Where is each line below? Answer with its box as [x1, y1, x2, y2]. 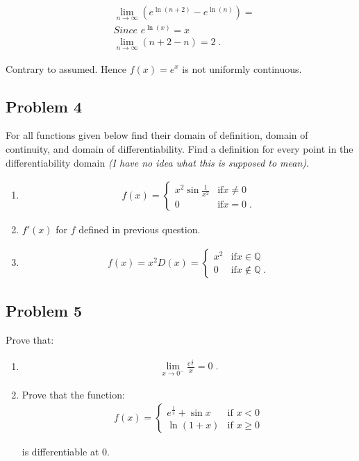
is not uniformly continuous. [182, 61, 302, 76]
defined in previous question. [78, 222, 201, 237]
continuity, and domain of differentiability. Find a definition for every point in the [6, 141, 353, 156]
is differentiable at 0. [22, 444, 110, 459]
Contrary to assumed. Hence [6, 61, 127, 76]
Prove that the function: [22, 387, 125, 401]
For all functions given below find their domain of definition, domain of [6, 128, 308, 142]
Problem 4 [6, 95, 82, 117]
